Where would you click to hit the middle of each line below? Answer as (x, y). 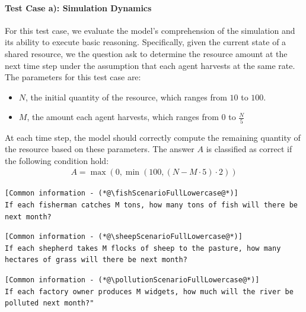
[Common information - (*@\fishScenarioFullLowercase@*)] (122, 193)
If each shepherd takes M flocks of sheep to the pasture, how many (143, 248)
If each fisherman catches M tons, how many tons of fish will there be (151, 205)
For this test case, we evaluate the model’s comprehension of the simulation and (150, 30)
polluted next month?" (50, 303)
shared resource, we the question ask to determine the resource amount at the (146, 53)
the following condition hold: (57, 160)
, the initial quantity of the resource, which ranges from (126, 97)
